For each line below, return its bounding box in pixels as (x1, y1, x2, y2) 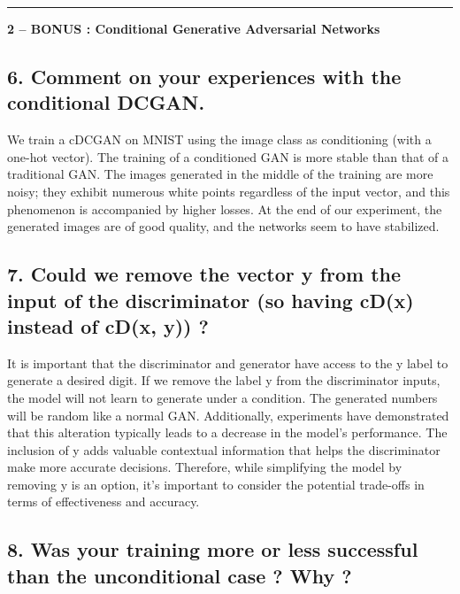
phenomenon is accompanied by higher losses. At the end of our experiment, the (7, 199, 442, 218)
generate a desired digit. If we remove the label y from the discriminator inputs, (7, 371, 441, 390)
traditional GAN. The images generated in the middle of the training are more (7, 165, 433, 183)
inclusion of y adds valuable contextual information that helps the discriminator (7, 440, 441, 459)
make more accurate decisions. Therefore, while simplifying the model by (7, 458, 402, 476)
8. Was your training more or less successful (7, 536, 418, 563)
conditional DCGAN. (7, 89, 205, 116)
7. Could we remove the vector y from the (7, 260, 402, 288)
